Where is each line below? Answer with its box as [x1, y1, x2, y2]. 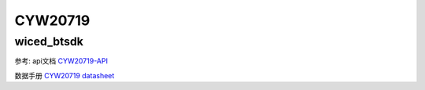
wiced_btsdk [14, 34, 84, 49]
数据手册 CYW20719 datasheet [14, 70, 115, 80]
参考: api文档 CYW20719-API [14, 56, 108, 66]
